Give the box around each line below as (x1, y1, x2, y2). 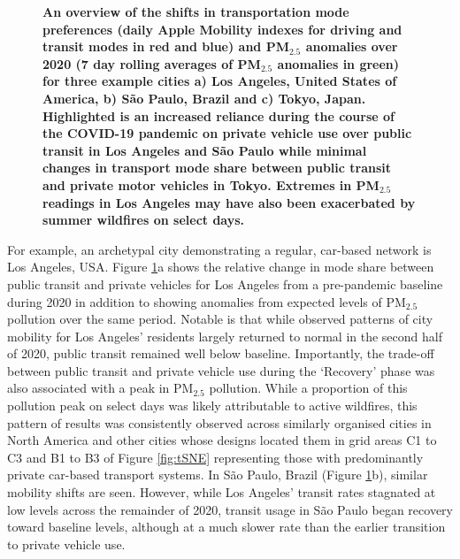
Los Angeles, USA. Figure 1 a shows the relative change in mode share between (7, 257, 434, 276)
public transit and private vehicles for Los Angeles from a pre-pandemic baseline (7, 274, 443, 293)
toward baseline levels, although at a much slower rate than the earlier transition (7, 517, 446, 536)
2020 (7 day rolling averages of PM (42, 54, 261, 73)
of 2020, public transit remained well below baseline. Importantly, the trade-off (7, 344, 434, 363)
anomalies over (305, 37, 398, 56)
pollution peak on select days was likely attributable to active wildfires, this (7, 396, 418, 415)
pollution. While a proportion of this (209, 379, 408, 397)
